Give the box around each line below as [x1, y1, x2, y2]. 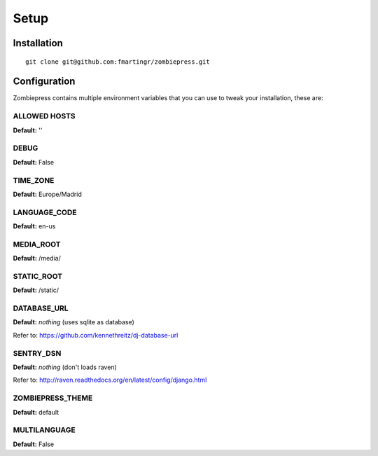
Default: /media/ [13, 254, 61, 263]
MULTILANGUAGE [13, 425, 76, 435]
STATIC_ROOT [13, 271, 63, 281]
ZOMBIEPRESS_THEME [13, 393, 93, 403]
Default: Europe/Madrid [13, 190, 82, 198]
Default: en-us [13, 222, 56, 230]
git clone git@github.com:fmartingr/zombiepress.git [25, 57, 210, 66]
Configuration [13, 76, 76, 88]
